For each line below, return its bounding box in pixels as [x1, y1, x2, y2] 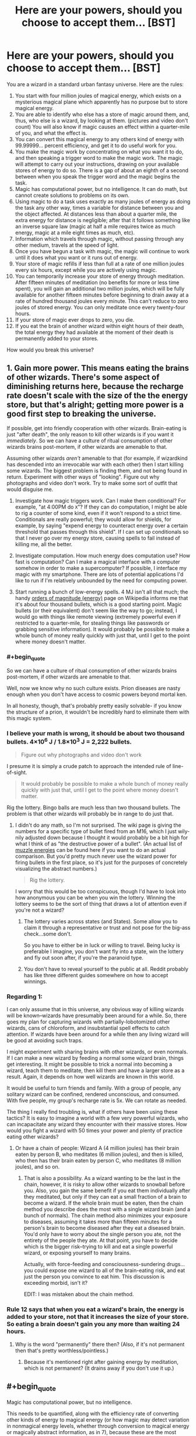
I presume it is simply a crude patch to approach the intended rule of [6, 763, 171, 770]
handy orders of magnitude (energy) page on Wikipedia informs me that [15, 594, 188, 601]
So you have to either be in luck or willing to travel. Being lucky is [23, 942, 180, 949]
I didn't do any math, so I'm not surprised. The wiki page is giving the [15, 821, 181, 829]
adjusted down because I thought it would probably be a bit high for [24, 834, 188, 841]
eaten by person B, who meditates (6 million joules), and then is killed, [15, 1151, 184, 1158]
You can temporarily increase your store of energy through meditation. [15, 272, 185, 279]
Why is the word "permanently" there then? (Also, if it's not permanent [15, 1341, 185, 1348]
